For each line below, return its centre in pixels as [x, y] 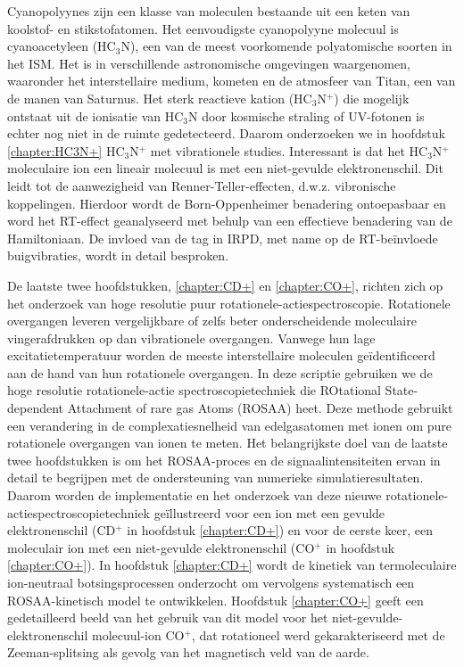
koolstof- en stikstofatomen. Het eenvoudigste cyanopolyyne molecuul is [203, 28]
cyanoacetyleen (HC [62, 46]
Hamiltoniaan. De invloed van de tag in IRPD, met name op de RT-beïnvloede [223, 238]
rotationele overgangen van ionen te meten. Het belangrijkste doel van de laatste [228, 443]
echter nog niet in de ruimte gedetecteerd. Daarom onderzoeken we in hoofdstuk [226, 133]
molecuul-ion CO [138, 634]
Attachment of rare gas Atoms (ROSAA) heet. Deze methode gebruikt [260, 408]
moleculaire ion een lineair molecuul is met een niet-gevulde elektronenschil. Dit [225, 168]
